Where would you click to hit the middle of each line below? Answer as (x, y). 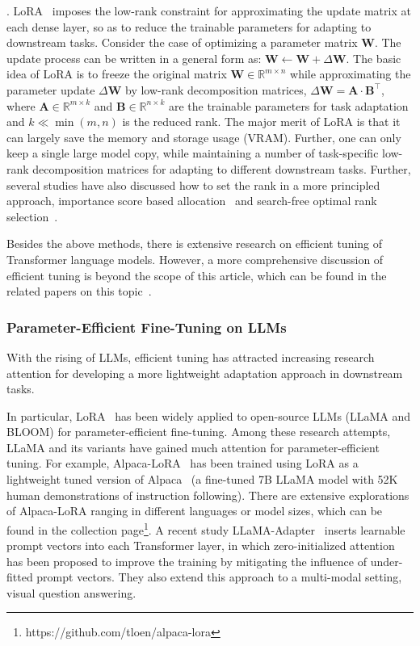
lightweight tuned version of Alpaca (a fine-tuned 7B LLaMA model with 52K (202, 479)
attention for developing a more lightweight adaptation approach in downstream (205, 373)
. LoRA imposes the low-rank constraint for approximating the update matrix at (209, 10)
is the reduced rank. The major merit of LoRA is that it (261, 122)
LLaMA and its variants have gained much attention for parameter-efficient (193, 447)
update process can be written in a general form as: (134, 58)
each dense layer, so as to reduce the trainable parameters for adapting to (189, 26)
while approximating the (351, 74)
